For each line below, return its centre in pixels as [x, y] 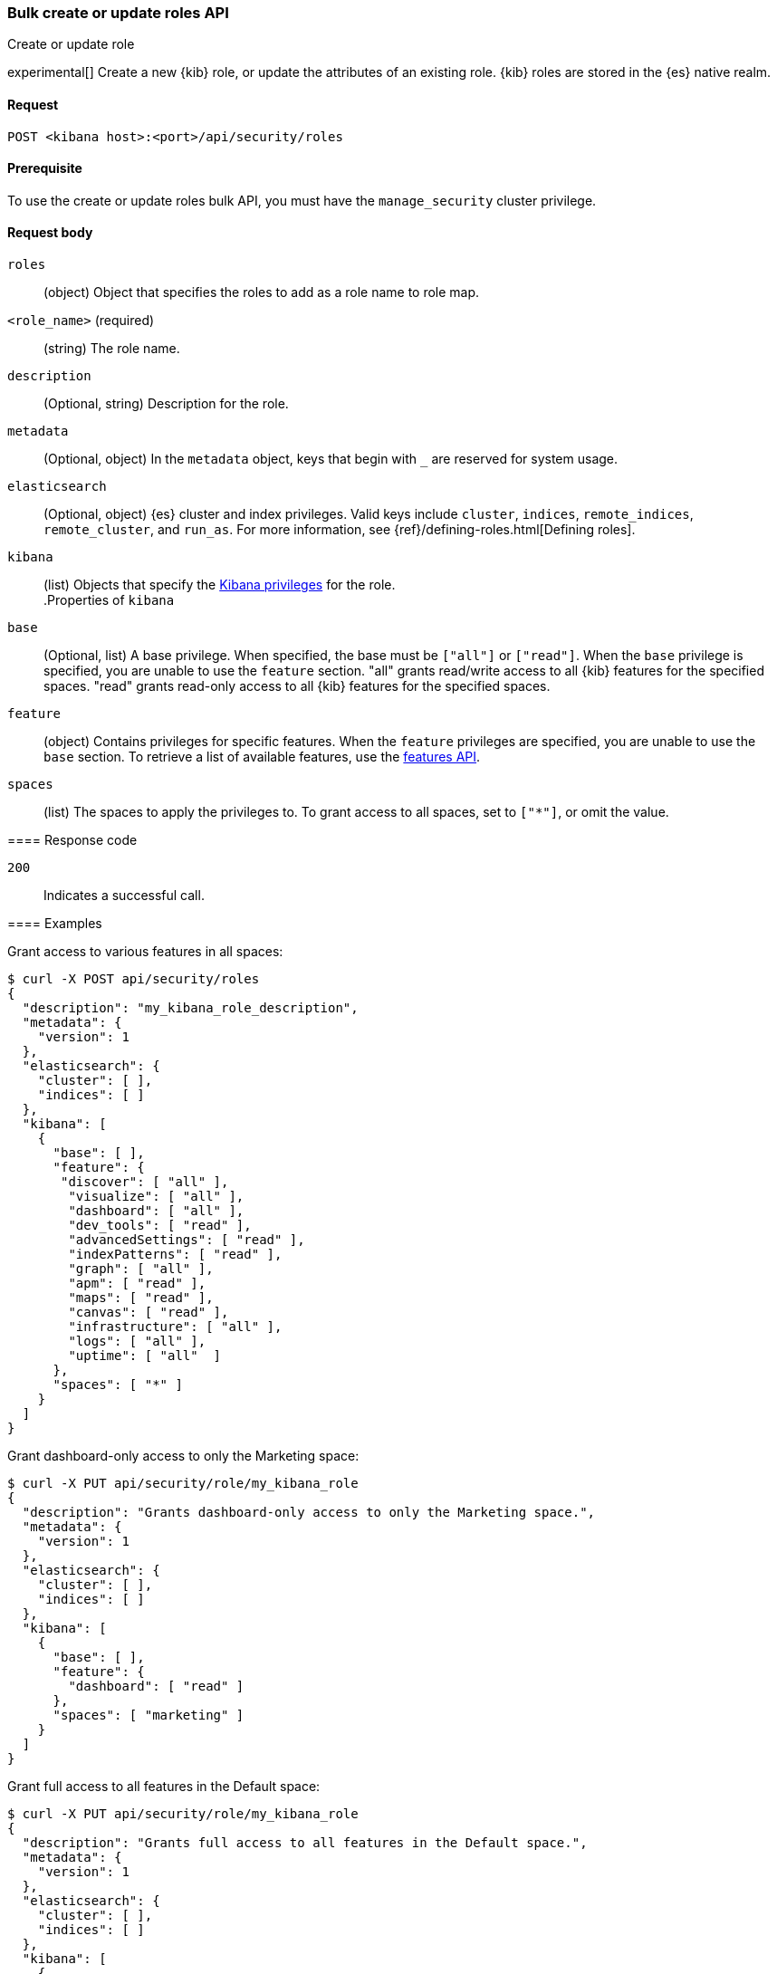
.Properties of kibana [109, 600]
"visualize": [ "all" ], [156, 1197]
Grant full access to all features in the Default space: [164, 1787]
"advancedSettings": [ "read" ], [187, 1240]
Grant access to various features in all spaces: [145, 952]
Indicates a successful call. [124, 896]
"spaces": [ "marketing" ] [149, 1715]
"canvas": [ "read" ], [149, 1313]
